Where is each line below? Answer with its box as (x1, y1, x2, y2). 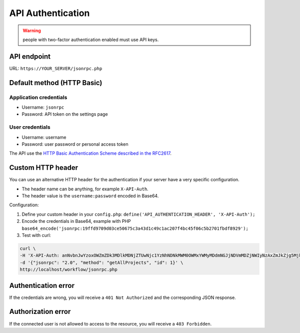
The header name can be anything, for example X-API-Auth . (21, 186, 148, 192)
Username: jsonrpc (21, 104, 64, 110)
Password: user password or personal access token (21, 141, 128, 147)
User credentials (9, 124, 50, 131)
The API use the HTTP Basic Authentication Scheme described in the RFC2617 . (9, 150, 172, 156)
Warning (22, 28, 41, 34)
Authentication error (9, 281, 75, 290)
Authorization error (9, 307, 71, 316)
